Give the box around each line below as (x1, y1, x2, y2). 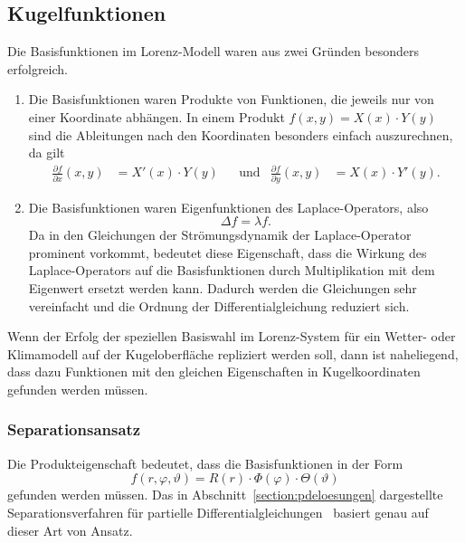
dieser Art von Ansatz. (7, 520, 133, 539)
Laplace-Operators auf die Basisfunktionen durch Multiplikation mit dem (28, 261, 435, 280)
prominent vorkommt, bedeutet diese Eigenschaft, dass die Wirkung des (28, 243, 427, 262)
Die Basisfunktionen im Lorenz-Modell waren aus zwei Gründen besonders (7, 42, 420, 61)
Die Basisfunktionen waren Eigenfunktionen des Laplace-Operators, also (28, 197, 429, 216)
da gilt (28, 143, 65, 162)
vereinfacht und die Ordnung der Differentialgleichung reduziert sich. (28, 296, 410, 315)
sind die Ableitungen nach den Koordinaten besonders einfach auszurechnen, (28, 125, 453, 144)
